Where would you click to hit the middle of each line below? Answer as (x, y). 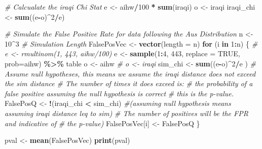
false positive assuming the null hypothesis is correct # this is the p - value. (119, 93)
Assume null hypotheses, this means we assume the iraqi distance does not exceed (130, 73)
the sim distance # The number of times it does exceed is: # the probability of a (129, 83)
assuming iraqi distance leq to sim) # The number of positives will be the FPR (126, 113)
